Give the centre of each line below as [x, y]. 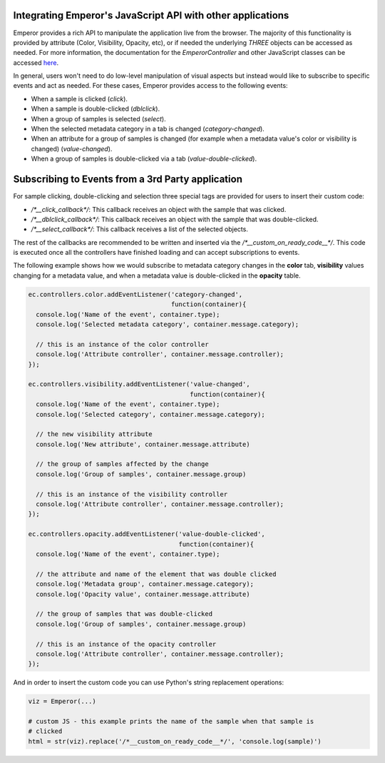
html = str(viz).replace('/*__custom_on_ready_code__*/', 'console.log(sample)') [175, 741]
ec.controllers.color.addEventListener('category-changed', [135, 294]
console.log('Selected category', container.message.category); [150, 414]
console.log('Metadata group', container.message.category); [145, 584]
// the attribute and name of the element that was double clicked [156, 574]
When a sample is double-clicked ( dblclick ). [96, 109]
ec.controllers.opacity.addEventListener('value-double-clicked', [147, 534]
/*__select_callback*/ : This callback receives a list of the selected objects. [140, 229]
